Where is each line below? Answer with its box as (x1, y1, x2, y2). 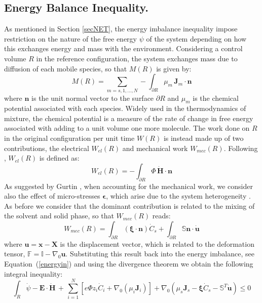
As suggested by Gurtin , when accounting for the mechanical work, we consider (4, 180, 253, 191)
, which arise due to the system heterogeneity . (106, 191, 251, 201)
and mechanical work (122, 142, 188, 153)
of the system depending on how (146, 33, 247, 44)
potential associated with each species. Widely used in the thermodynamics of (4, 103, 246, 113)
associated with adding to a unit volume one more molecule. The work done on (4, 123, 250, 133)
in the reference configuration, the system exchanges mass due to (36, 53, 238, 63)
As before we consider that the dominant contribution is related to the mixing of (4, 200, 255, 211)
